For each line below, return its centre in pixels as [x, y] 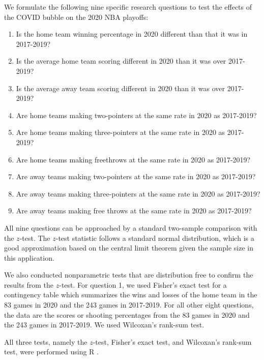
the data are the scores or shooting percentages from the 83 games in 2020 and [127, 314]
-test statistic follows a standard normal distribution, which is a [155, 238]
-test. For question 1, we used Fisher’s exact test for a [143, 284]
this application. [29, 257]
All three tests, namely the [46, 341]
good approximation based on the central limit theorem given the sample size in [129, 248]
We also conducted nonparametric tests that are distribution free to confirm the [129, 275]
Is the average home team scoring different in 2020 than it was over [121, 61]
